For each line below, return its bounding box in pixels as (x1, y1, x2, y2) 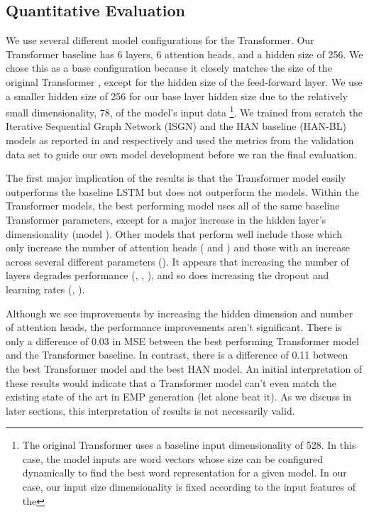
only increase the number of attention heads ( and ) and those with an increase (6, 240, 350, 255)
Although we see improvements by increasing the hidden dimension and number (6, 305, 353, 320)
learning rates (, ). (6, 281, 85, 296)
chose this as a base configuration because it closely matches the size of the (6, 60, 332, 75)
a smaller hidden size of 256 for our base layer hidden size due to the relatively (6, 88, 348, 103)
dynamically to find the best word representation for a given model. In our (22, 465, 347, 480)
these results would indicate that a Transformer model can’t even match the (6, 375, 336, 390)
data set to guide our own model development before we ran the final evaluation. (6, 146, 357, 161)
